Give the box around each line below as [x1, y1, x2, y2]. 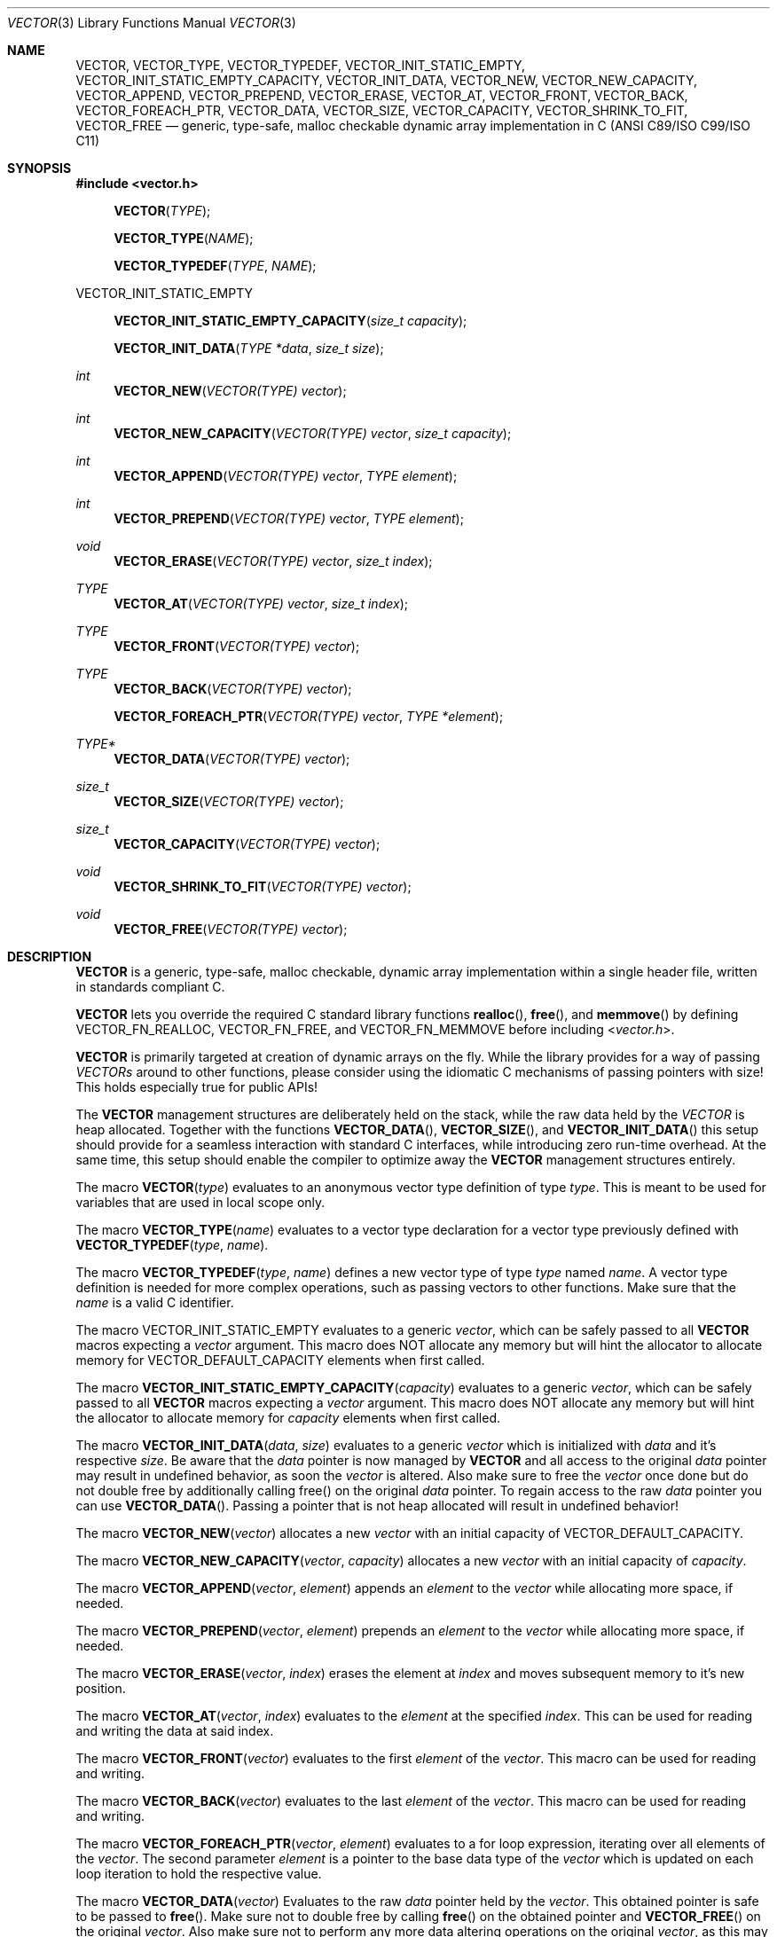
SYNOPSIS [7, 161, 72, 176]
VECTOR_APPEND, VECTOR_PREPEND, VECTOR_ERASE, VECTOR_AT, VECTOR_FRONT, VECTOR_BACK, [75, 88, 688, 103]
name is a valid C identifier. [75, 1295, 234, 1310]
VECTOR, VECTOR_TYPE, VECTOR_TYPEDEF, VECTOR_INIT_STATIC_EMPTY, [75, 58, 526, 73]
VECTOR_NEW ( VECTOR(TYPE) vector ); [114, 383, 347, 398]
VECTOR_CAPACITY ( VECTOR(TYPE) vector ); [114, 836, 381, 851]
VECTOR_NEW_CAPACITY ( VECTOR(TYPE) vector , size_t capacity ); [114, 426, 512, 441]
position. [75, 1681, 126, 1696]
